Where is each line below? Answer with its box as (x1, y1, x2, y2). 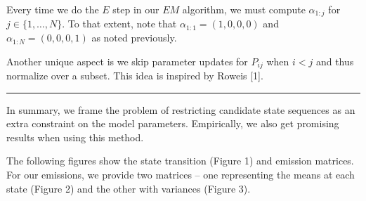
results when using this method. (6, 129, 144, 144)
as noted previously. (91, 30, 177, 45)
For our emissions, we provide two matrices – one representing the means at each (6, 167, 355, 182)
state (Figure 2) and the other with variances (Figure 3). (6, 181, 251, 195)
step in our (112, 2, 159, 16)
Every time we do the (6, 2, 99, 16)
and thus (315, 53, 354, 68)
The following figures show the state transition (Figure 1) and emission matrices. (6, 153, 354, 168)
